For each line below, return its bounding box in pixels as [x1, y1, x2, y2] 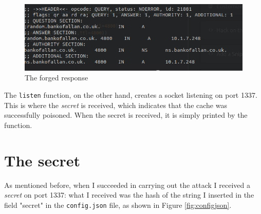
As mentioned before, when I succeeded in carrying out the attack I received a [4, 179, 250, 190]
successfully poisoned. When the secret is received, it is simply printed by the [4, 110, 248, 120]
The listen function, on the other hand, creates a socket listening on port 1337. [4, 90, 257, 100]
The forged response [25, 72, 88, 83]
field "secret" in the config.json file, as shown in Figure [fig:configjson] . [4, 199, 232, 210]
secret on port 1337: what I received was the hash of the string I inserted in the [4, 189, 254, 200]
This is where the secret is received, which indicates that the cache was [4, 99, 227, 110]
